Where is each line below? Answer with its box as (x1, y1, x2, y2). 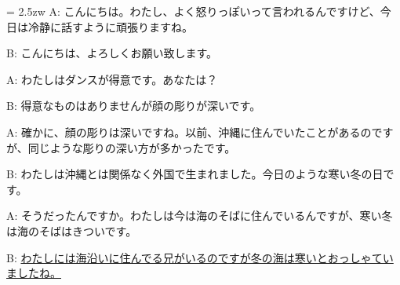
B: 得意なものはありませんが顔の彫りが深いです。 (6, 97, 261, 114)
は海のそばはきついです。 (6, 222, 137, 239)
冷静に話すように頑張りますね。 (27, 18, 193, 35)
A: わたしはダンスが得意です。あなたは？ (6, 71, 218, 87)
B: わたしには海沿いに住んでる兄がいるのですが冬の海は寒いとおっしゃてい (6, 249, 394, 265)
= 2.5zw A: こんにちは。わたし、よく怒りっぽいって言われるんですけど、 (6, 3, 380, 19)
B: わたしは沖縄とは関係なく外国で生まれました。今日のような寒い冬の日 (6, 166, 384, 182)
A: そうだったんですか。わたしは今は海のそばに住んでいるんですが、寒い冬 (6, 207, 393, 224)
